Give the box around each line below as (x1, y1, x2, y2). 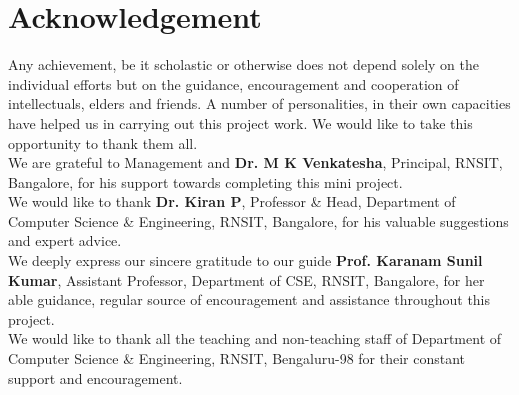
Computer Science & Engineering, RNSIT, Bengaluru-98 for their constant (8, 348, 466, 369)
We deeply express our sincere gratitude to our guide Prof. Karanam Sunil (8, 250, 483, 271)
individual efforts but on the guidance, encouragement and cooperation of (8, 73, 459, 94)
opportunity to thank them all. (8, 132, 198, 153)
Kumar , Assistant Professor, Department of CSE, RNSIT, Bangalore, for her (8, 269, 485, 290)
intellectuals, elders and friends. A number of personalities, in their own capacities (8, 93, 511, 114)
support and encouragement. (8, 367, 183, 388)
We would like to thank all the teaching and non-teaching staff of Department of (8, 328, 502, 349)
